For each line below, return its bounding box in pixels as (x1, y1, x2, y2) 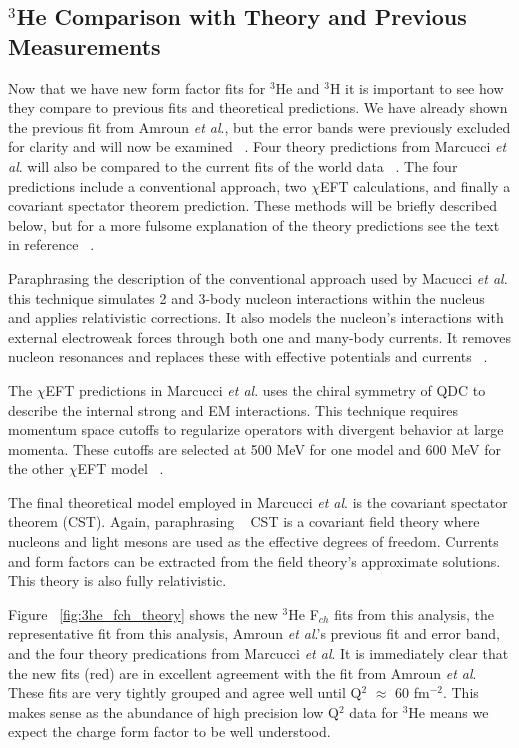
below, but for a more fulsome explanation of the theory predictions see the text (8, 214, 500, 235)
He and (275, 77, 320, 98)
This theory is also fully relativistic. (8, 570, 227, 591)
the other (8, 458, 65, 479)
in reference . (8, 234, 95, 255)
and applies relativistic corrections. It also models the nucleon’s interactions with (8, 307, 504, 328)
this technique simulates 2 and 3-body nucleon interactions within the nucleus (8, 287, 485, 308)
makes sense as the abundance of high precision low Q (8, 701, 339, 722)
